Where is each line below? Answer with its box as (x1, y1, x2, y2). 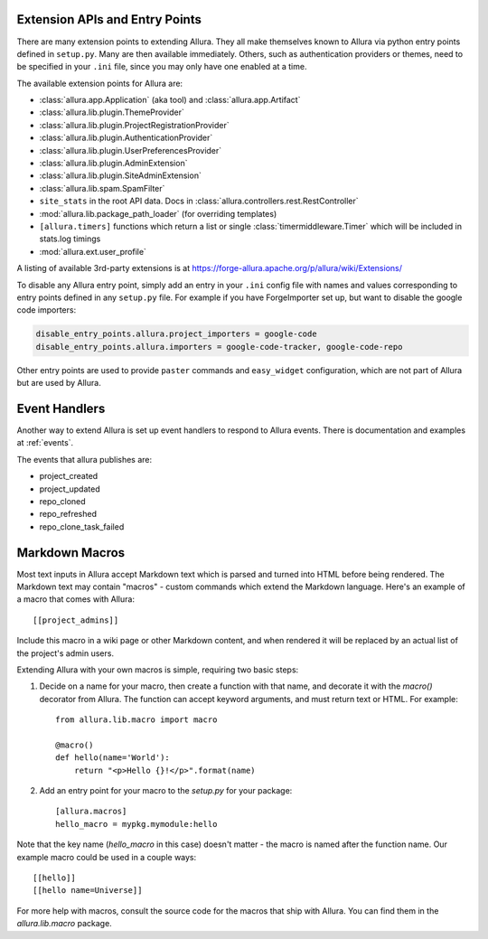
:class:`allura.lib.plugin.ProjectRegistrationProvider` (39, 119, 230, 130)
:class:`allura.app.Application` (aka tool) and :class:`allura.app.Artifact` (39, 95, 301, 106)
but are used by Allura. (16, 378, 101, 389)
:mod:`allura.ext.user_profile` (39, 246, 146, 257)
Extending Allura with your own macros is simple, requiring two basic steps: (16, 664, 299, 675)
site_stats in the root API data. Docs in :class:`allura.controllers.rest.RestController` (39, 195, 359, 207)
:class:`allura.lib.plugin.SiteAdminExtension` (39, 170, 202, 181)
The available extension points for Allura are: (16, 78, 183, 89)
